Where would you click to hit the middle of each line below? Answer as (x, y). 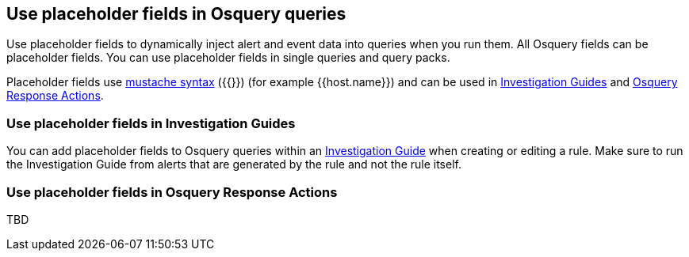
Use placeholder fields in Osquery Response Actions (172, 192)
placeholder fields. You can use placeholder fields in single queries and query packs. (228, 58)
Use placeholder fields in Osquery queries (176, 14)
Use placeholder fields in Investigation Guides (151, 123)
